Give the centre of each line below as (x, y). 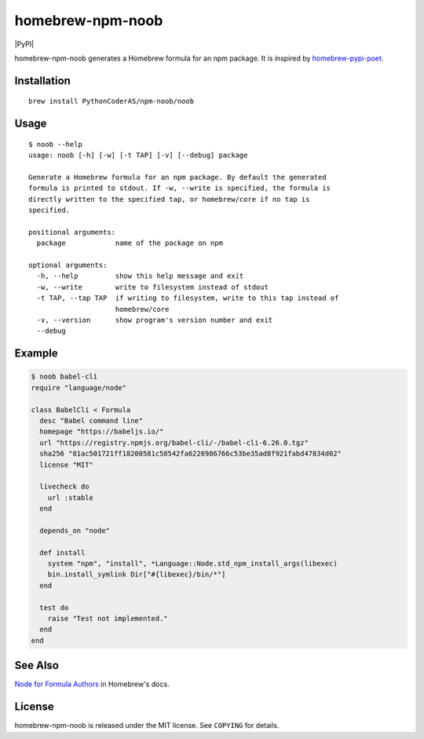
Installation (42, 80)
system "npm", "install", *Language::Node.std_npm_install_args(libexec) (192, 564)
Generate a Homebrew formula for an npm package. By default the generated (177, 177)
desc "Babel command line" (91, 421)
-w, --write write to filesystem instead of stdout (152, 287)
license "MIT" (67, 465)
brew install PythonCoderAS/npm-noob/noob (111, 101)
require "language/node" (79, 388)
